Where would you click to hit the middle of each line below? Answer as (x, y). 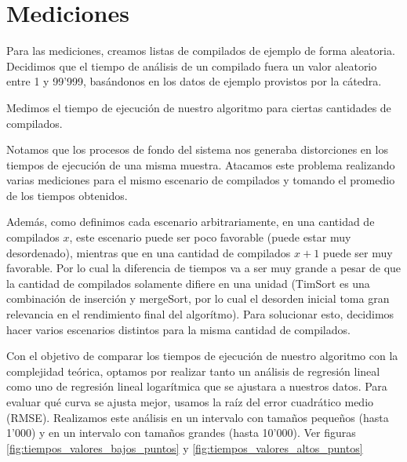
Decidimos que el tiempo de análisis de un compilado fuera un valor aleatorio (192, 65)
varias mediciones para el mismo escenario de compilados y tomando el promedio (201, 180)
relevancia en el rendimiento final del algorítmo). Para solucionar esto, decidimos (200, 314)
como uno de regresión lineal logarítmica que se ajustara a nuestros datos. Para (197, 386)
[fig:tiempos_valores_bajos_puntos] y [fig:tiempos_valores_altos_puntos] (185, 447)
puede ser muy (358, 252)
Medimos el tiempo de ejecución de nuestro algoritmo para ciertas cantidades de (199, 107)
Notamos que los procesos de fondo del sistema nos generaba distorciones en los (197, 149)
